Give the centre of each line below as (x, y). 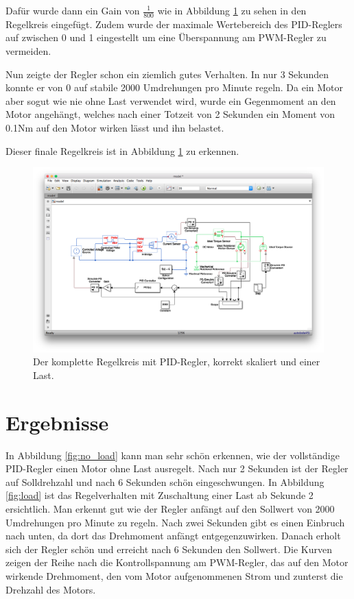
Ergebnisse (57, 422)
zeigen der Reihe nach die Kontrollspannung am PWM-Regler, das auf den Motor (177, 562)
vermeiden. (28, 51)
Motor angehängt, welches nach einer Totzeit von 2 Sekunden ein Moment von (170, 114)
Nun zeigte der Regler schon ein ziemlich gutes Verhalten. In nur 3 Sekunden (167, 74)
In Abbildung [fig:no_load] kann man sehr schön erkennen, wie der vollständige (173, 455)
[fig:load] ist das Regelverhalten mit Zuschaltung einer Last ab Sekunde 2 (160, 495)
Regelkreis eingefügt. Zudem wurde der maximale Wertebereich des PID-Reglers (174, 24)
